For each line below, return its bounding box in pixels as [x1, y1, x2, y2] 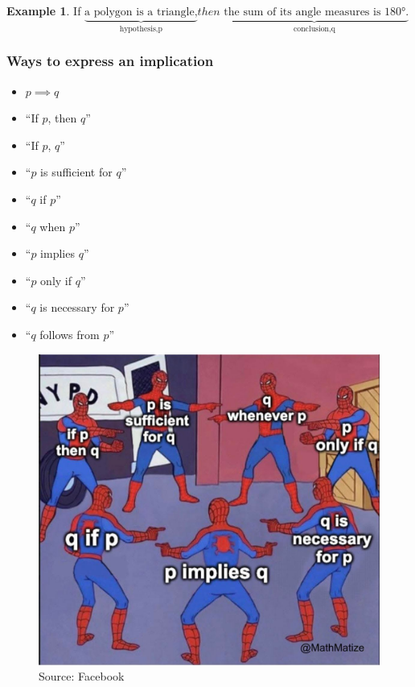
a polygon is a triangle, [84, 6, 198, 18]
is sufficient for [40, 163, 113, 180]
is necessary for [39, 299, 115, 316]
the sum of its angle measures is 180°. [224, 6, 409, 18]
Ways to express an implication [6, 51, 214, 71]
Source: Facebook [39, 668, 125, 685]
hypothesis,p [119, 24, 162, 33]
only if [40, 271, 72, 288]
